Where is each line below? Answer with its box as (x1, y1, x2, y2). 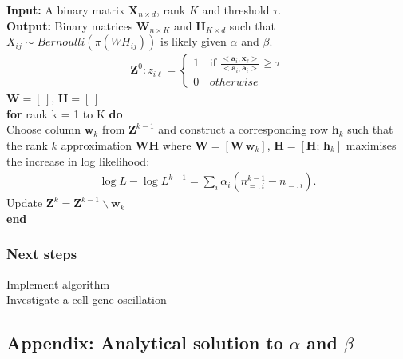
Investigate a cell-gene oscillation (6, 291, 167, 308)
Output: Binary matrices (6, 17, 133, 34)
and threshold (202, 2, 270, 18)
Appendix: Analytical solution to (6, 330, 283, 355)
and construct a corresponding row (158, 121, 329, 138)
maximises (346, 137, 397, 153)
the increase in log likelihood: (6, 152, 150, 169)
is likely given (160, 33, 227, 50)
